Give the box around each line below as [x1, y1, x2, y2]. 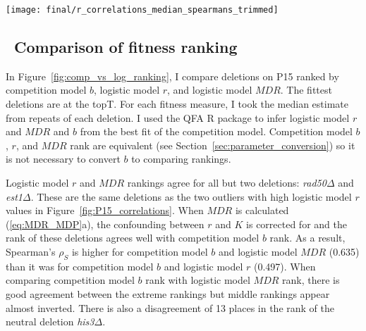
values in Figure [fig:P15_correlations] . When [6, 203, 204, 218]
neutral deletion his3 [6, 314, 94, 329]
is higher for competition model [71, 244, 208, 258]
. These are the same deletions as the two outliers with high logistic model [30, 189, 352, 204]
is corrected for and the [246, 216, 347, 231]
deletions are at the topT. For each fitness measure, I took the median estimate [6, 96, 348, 111]
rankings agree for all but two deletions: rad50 [127, 175, 327, 190]
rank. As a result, [269, 230, 346, 245]
